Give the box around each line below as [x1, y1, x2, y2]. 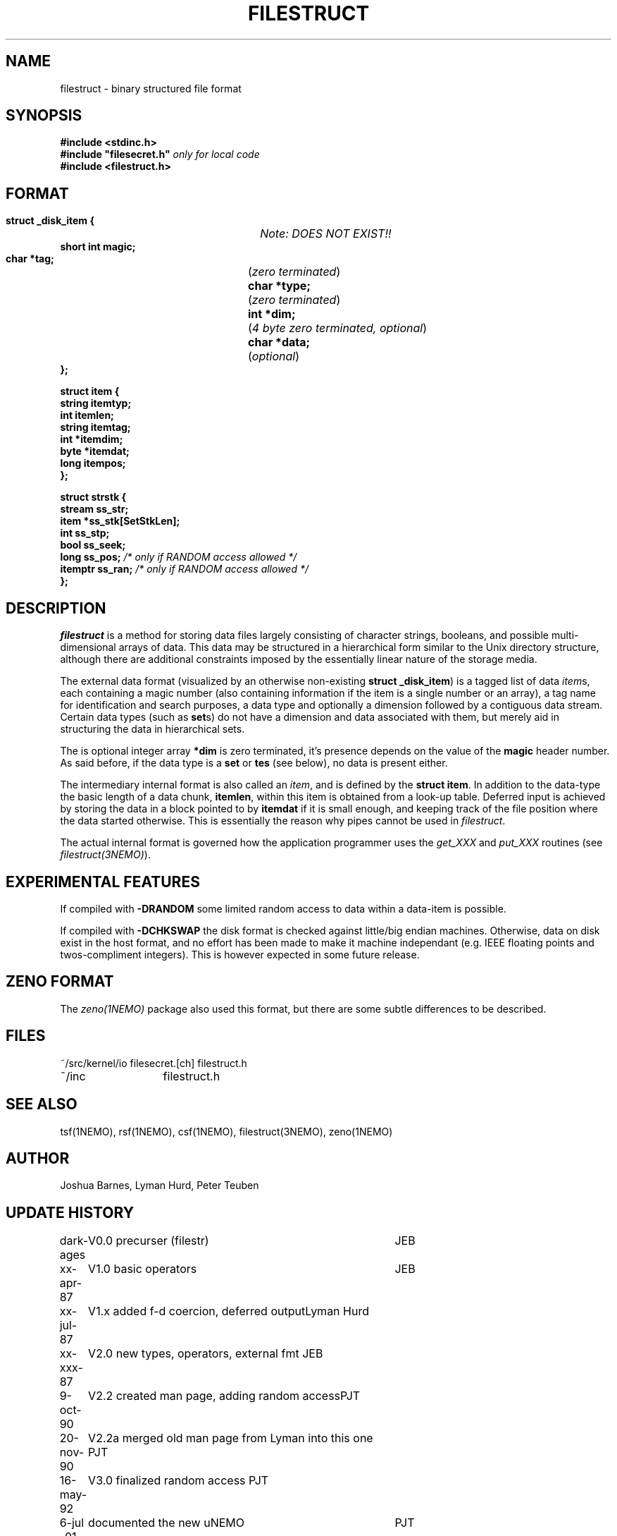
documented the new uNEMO [88, 1516, 245, 1530]
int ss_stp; [60, 527, 110, 540]
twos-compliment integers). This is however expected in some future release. [60, 948, 420, 961]
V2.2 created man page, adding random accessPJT [88, 1389, 361, 1403]
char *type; [248, 279, 311, 293]
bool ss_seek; [60, 539, 126, 551]
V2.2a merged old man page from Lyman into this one [88, 1431, 373, 1446]
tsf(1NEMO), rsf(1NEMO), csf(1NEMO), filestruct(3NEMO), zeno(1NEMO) [60, 1125, 393, 1138]
